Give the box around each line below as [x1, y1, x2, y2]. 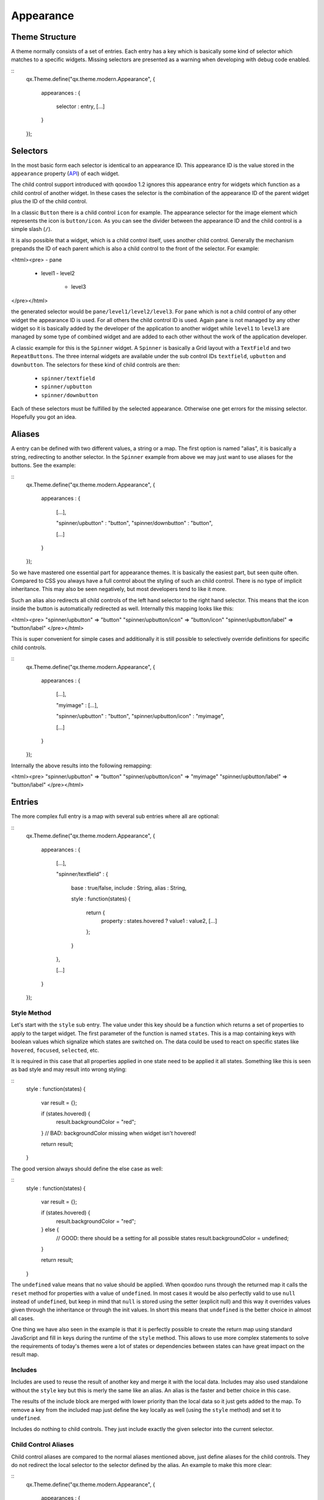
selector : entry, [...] [56, 103, 105, 110]
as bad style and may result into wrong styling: [11, 1066, 127, 1073]
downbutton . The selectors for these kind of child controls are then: [11, 361, 180, 368]
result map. [11, 1351, 39, 1358]
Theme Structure [11, 32, 76, 42]
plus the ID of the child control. [11, 198, 88, 205]
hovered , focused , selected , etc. [11, 1046, 100, 1054]
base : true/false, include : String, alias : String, [71, 884, 187, 891]
